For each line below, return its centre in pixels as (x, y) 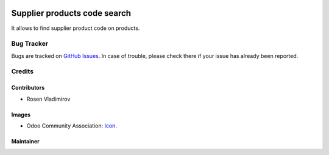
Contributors (28, 88)
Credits (22, 71)
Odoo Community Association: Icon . (72, 126)
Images (21, 114)
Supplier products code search (71, 13)
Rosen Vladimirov (48, 99)
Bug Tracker (30, 44)
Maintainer (25, 141)
